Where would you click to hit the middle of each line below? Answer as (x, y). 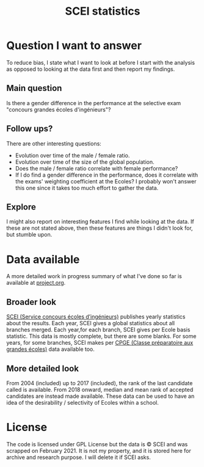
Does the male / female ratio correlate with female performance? (97, 168)
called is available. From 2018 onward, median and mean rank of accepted (100, 389)
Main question (34, 88)
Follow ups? (30, 129)
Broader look (31, 302)
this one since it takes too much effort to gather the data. (87, 188)
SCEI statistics (103, 11)
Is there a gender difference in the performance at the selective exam (94, 103)
